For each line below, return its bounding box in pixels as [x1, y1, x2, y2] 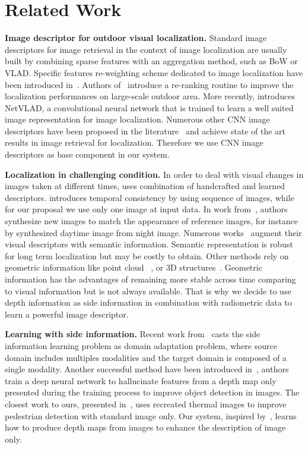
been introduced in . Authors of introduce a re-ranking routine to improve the [5, 78, 294, 90]
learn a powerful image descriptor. [5, 307, 129, 320]
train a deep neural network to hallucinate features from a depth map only [5, 374, 277, 387]
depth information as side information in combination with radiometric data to [5, 296, 292, 309]
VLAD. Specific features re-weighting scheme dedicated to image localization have [5, 66, 303, 79]
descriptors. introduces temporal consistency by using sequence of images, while [5, 191, 294, 203]
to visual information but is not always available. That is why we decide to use [5, 284, 291, 297]
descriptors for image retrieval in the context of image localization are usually [5, 43, 287, 55]
